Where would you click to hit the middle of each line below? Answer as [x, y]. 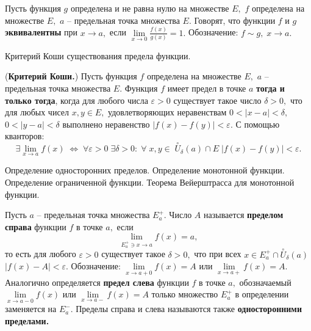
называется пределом [243, 215]
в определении [262, 294]
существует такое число [217, 100]
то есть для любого [41, 254]
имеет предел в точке [207, 88]
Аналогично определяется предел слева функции [97, 282]
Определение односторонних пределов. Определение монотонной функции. [145, 170]
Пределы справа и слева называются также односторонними [189, 309]
